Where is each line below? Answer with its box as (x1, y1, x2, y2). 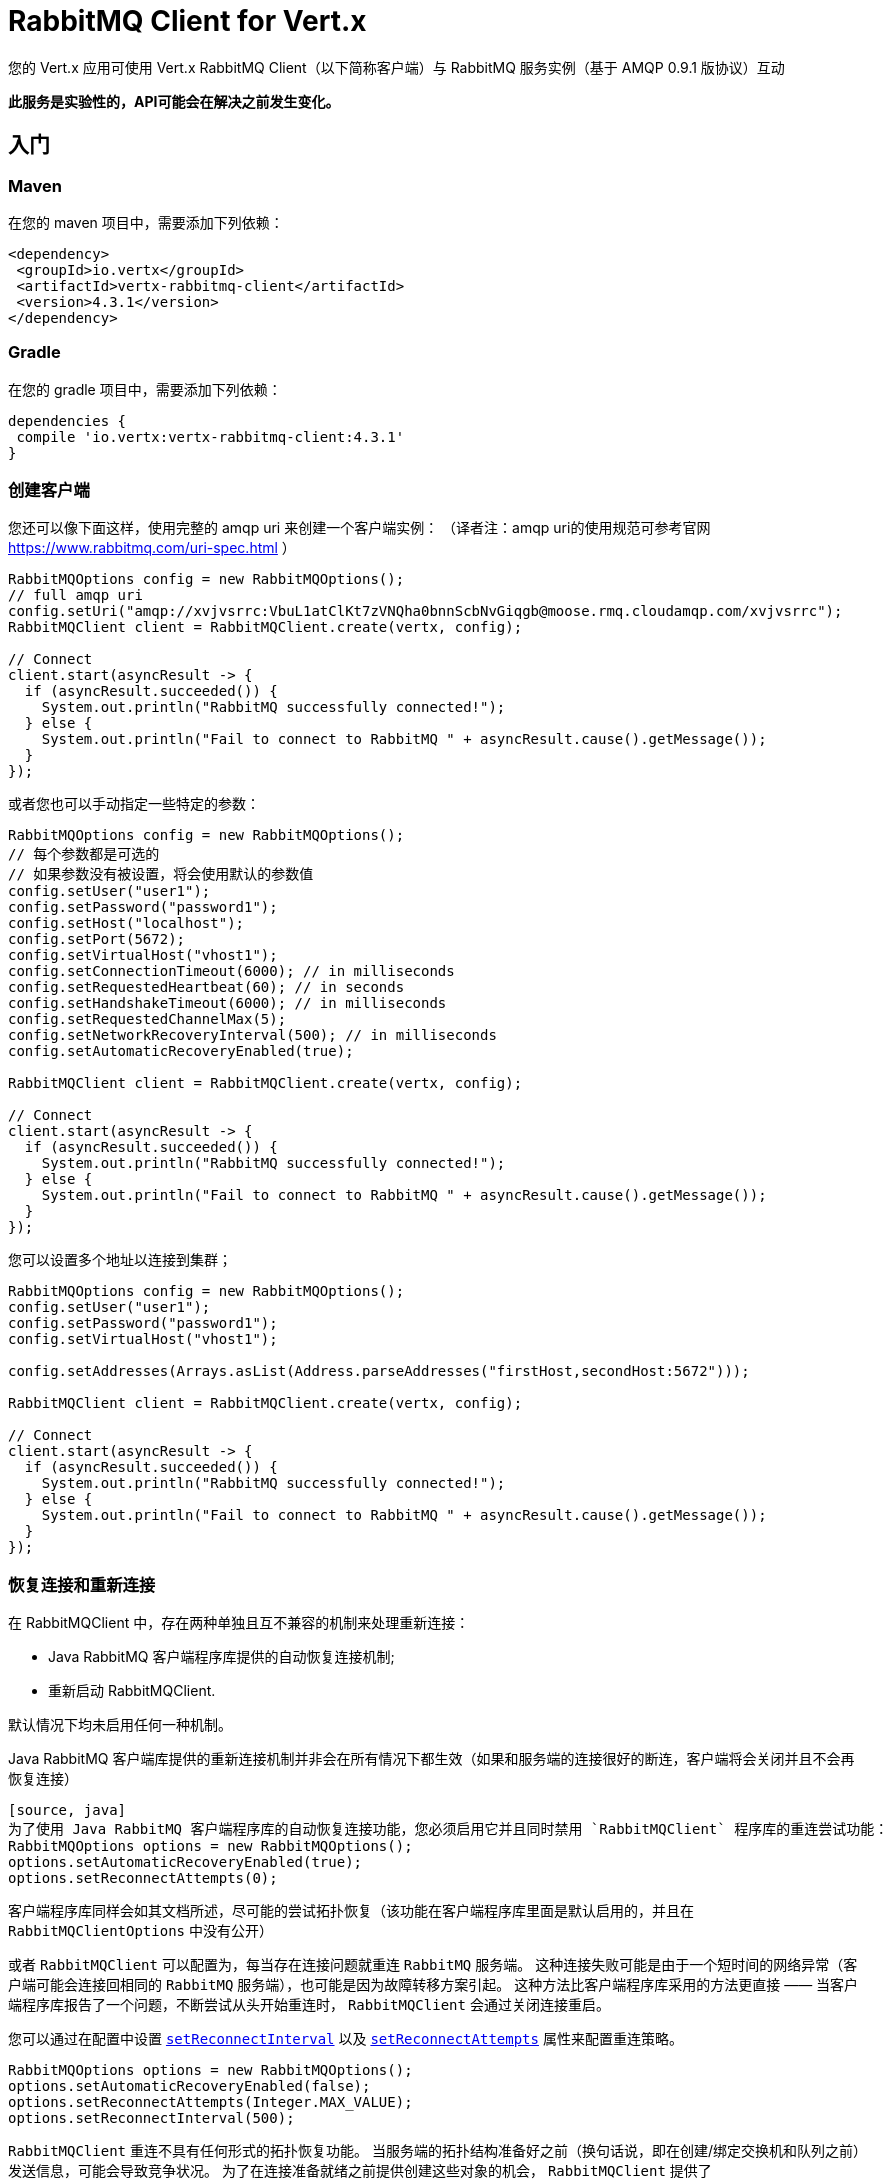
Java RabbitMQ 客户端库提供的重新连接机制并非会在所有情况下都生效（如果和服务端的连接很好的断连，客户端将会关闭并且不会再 (8, 1750, 855, 1768)
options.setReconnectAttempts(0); (8, 1870, 278, 1887)
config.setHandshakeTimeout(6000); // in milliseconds (8, 995, 447, 1012)
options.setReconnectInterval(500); (8, 2110, 295, 2127)
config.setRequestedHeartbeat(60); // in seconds (8, 979, 405, 996)
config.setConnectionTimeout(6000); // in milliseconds (8, 963, 455, 980)
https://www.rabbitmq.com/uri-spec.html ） (8, 539, 296, 557)
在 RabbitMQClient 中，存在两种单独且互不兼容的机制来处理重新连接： (8, 1614, 470, 1632)
